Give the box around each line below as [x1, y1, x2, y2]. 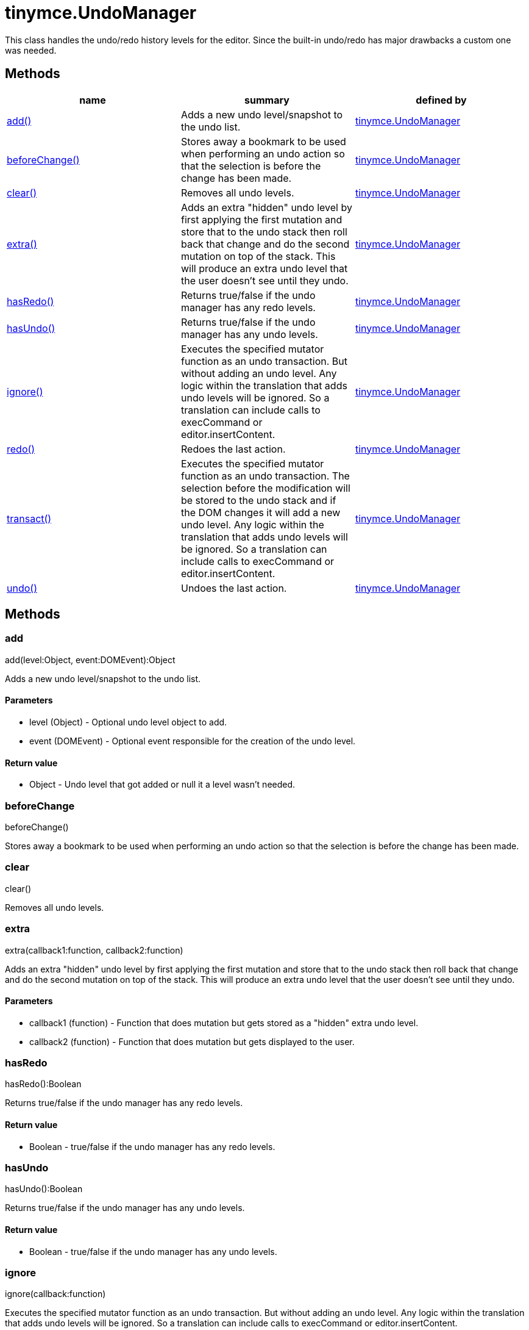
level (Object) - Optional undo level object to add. [29, 717, 227, 728]
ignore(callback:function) [5, 1289, 106, 1299]
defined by [416, 93, 467, 106]
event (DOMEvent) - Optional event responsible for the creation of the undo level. [29, 736, 356, 747]
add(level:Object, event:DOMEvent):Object [5, 654, 176, 665]
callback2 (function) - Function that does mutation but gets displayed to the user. [29, 1036, 355, 1047]
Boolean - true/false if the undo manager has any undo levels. [29, 1246, 277, 1257]
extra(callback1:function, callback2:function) [5, 944, 183, 955]
